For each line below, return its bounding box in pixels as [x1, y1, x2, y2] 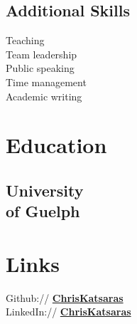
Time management [6, 74, 87, 89]
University [6, 179, 84, 201]
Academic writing [6, 88, 82, 103]
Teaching [6, 33, 45, 48]
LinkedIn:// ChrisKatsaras [6, 304, 131, 319]
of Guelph [6, 200, 80, 222]
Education [6, 130, 107, 160]
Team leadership [6, 46, 77, 61]
